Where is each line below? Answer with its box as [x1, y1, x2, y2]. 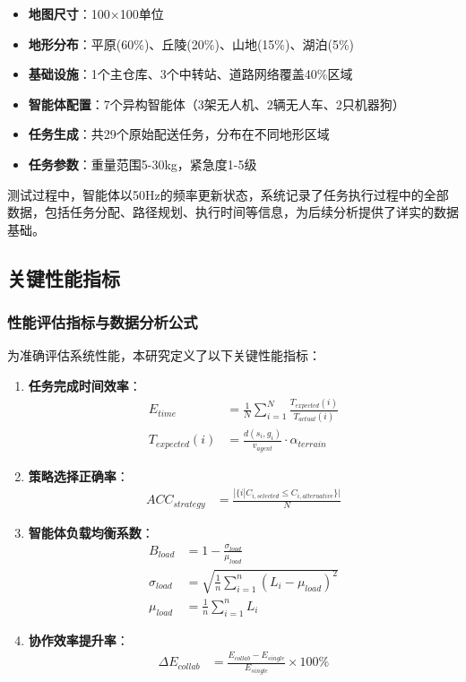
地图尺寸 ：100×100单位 [28, 4, 164, 22]
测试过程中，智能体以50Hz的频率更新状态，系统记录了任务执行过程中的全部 [7, 185, 449, 203]
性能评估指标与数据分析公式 [7, 311, 198, 333]
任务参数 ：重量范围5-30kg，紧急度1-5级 [28, 154, 257, 173]
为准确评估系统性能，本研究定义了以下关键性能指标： [7, 346, 321, 365]
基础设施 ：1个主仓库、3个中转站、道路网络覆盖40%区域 [28, 65, 353, 83]
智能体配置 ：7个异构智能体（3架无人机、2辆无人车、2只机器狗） [28, 94, 405, 113]
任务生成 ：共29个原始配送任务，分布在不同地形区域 [28, 125, 330, 143]
